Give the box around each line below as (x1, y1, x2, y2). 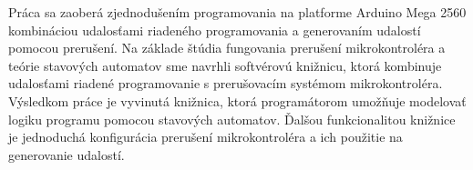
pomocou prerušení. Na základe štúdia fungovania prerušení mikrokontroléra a (8, 38, 446, 57)
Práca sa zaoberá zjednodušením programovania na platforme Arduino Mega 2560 (8, 3, 467, 21)
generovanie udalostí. (8, 145, 125, 164)
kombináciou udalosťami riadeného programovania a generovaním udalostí (8, 20, 421, 39)
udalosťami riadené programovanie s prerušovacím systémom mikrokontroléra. (8, 74, 443, 93)
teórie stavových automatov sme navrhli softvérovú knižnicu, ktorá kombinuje (8, 55, 442, 75)
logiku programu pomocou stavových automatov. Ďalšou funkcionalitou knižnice (8, 109, 456, 128)
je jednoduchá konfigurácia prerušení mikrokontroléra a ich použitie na (8, 127, 403, 146)
